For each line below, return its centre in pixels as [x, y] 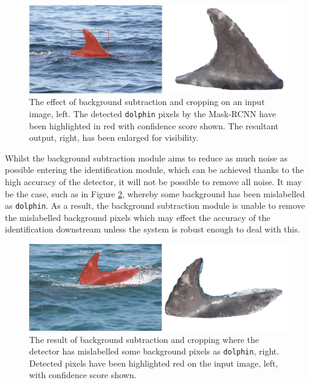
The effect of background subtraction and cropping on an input [147, 102]
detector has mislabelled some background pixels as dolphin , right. [154, 351]
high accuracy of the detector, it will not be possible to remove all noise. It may [153, 181]
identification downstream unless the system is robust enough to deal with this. [153, 229]
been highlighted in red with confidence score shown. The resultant [154, 125]
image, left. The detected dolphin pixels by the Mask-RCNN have [153, 113]
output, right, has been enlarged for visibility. [114, 137]
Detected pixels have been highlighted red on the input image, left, [154, 363]
